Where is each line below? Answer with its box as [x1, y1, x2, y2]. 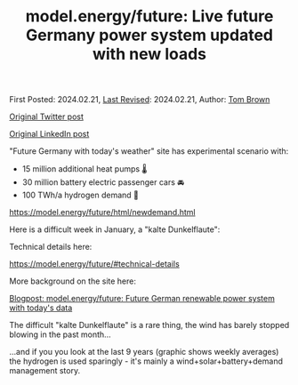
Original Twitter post [9, 111, 85, 122]
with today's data [9, 302, 73, 313]
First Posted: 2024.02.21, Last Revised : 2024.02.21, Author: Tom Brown [9, 94, 270, 105]
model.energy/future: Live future [25, 6, 274, 27]
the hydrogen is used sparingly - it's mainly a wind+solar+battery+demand [9, 356, 283, 366]
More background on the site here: [9, 276, 136, 286]
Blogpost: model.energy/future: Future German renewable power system [9, 293, 276, 304]
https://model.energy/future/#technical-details [9, 259, 180, 269]
